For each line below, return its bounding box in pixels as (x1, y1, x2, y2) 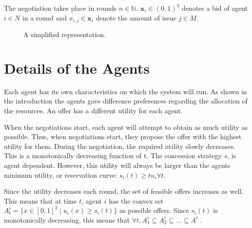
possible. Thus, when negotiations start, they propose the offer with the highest (4, 131, 242, 142)
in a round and (22, 12, 67, 22)
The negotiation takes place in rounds (4, 3, 117, 13)
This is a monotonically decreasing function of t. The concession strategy (4, 150, 222, 161)
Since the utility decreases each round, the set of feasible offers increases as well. (4, 186, 244, 196)
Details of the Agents (4, 58, 150, 78)
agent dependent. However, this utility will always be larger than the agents (4, 160, 231, 170)
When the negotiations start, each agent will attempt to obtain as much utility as (4, 122, 248, 132)
